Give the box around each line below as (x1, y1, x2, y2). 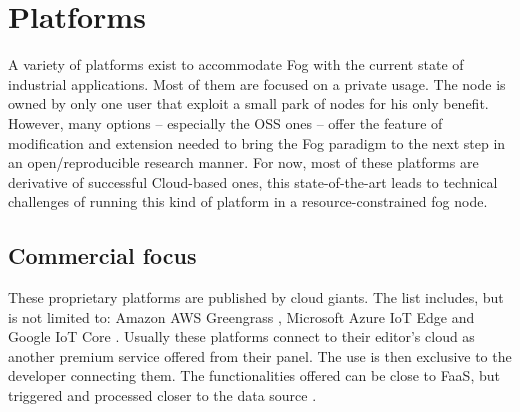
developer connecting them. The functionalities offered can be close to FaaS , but (8, 365, 500, 386)
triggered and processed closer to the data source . (8, 385, 317, 406)
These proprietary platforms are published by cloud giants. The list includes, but (8, 287, 504, 308)
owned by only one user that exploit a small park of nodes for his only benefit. (8, 93, 489, 114)
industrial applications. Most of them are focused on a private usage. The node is (8, 73, 506, 94)
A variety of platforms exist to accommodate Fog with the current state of (8, 54, 464, 75)
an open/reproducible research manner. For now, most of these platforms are (8, 152, 479, 173)
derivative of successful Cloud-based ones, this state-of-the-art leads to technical (8, 171, 498, 192)
